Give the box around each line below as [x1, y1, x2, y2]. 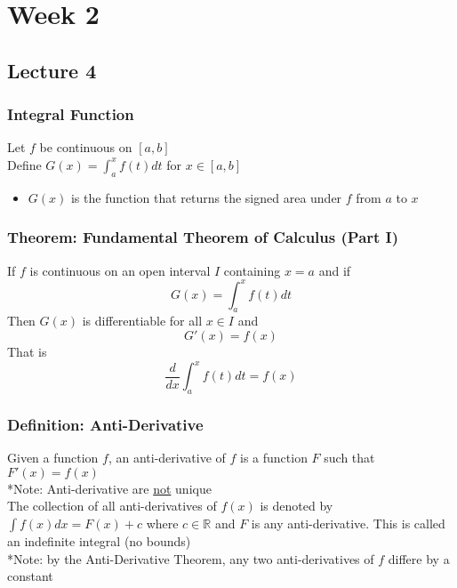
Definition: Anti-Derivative [7, 413, 204, 435]
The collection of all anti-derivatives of [7, 496, 217, 515]
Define [7, 155, 42, 173]
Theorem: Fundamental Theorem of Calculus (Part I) [7, 226, 399, 248]
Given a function [7, 448, 99, 467]
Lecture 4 [7, 56, 97, 84]
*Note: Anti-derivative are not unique [7, 479, 212, 497]
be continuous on [39, 138, 132, 157]
